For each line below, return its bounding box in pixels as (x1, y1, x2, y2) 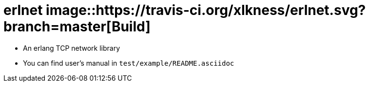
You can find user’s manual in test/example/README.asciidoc (23, 58, 234, 67)
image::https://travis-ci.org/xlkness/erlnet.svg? (46, 2, 366, 18)
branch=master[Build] (3, 18, 151, 35)
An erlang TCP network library (23, 43, 120, 52)
